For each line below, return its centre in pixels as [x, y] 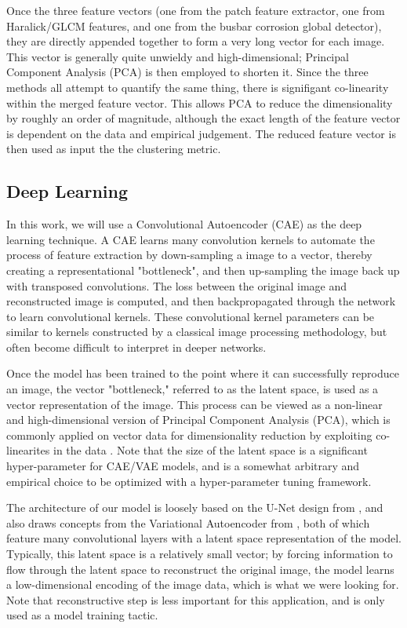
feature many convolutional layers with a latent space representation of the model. [204, 538]
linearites [28, 450]
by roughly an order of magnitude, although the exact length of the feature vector [203, 118]
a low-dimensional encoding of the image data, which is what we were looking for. [203, 584]
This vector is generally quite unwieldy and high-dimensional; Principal [178, 56]
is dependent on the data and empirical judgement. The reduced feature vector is [201, 133]
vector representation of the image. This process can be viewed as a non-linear [194, 404]
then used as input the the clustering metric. [114, 149]
